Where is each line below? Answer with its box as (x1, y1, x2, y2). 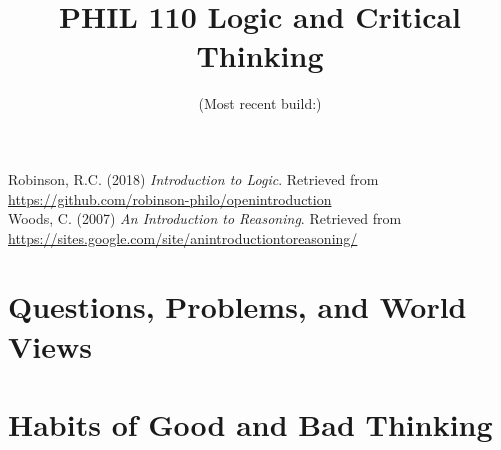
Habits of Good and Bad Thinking (8, 404, 493, 445)
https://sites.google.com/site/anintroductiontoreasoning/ (8, 227, 358, 248)
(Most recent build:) (198, 93, 322, 114)
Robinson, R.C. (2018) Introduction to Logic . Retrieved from (8, 168, 379, 189)
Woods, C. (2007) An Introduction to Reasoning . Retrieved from (8, 208, 402, 229)
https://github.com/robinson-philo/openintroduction (8, 188, 332, 209)
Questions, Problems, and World (8, 286, 467, 327)
